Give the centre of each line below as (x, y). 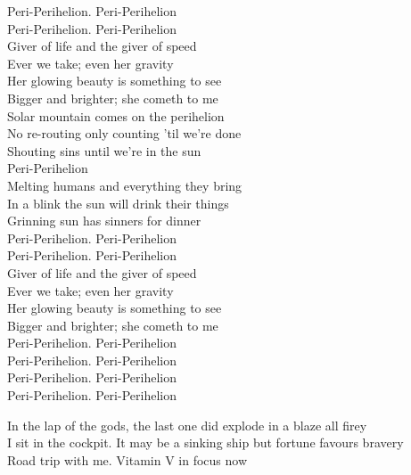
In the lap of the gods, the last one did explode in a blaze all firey (187, 425)
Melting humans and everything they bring (125, 185)
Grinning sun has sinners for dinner (104, 221)
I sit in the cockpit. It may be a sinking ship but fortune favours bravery (205, 442)
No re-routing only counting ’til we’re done (124, 133)
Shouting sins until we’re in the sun (104, 150)
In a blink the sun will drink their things (118, 203)
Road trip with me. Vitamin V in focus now (127, 459)
